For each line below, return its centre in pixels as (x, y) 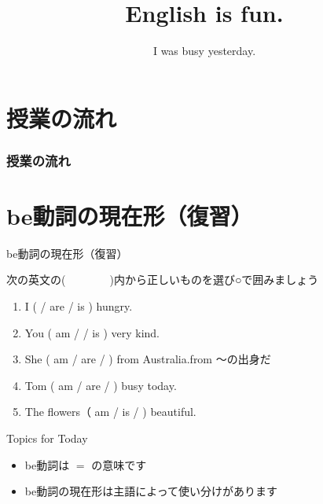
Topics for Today (47, 438)
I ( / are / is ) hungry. (79, 306)
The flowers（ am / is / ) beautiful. (110, 412)
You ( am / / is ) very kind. (92, 332)
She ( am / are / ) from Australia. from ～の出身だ (148, 359)
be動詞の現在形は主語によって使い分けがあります (151, 491)
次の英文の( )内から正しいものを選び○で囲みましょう (163, 280)
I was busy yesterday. (204, 51)
